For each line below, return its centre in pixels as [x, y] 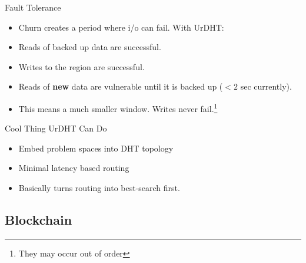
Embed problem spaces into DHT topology [96, 148]
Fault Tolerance [33, 7]
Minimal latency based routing [74, 168]
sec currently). [266, 86]
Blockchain [39, 219]
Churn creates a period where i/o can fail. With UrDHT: [121, 27]
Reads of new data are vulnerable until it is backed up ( [121, 86]
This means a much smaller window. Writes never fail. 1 [118, 107]
